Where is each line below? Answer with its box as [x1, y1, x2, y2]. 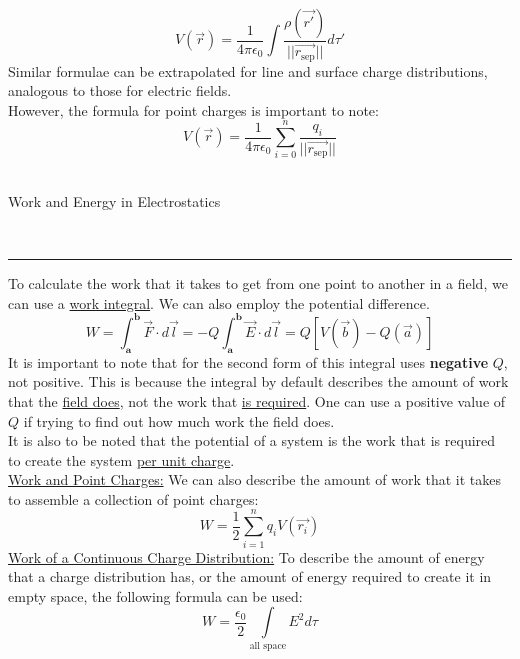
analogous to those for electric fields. [8, 80, 232, 101]
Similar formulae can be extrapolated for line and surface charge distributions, [8, 60, 488, 81]
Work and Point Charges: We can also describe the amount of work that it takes [8, 469, 501, 490]
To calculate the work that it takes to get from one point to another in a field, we [8, 273, 508, 294]
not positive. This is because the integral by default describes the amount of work [8, 371, 509, 392]
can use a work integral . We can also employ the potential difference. [8, 292, 430, 313]
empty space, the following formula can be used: [8, 585, 303, 606]
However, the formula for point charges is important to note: [8, 99, 379, 120]
